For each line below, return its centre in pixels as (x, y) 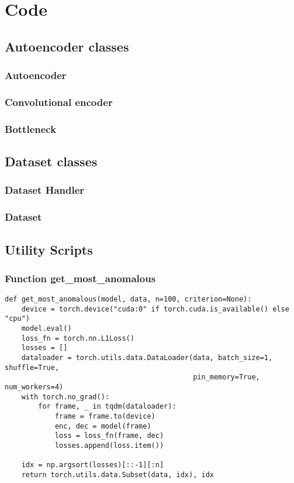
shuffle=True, (32, 367)
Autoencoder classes (67, 46)
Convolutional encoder (59, 102)
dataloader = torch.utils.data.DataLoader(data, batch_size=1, (147, 358)
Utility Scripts (49, 249)
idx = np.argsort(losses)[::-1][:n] (93, 465)
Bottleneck (31, 129)
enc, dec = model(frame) (103, 426)
